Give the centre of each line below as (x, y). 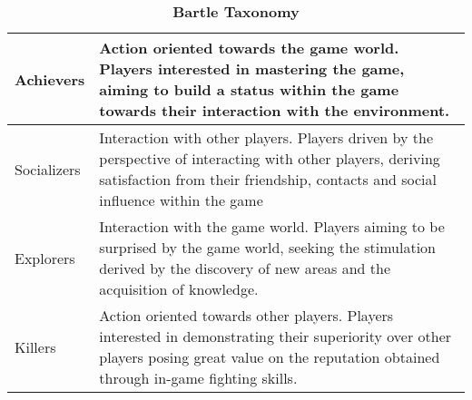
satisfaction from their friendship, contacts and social (268, 179)
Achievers (50, 79)
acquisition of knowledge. (179, 289)
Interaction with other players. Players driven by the (266, 137)
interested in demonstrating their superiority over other (275, 336)
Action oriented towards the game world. (249, 48)
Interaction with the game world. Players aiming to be (272, 226)
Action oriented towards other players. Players (246, 315)
